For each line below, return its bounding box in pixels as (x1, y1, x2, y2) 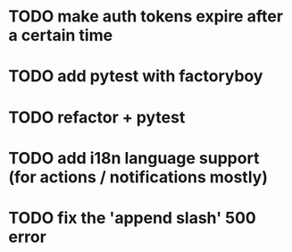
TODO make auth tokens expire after (8, 6, 283, 27)
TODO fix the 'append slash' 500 (8, 207, 256, 228)
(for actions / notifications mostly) (8, 167, 269, 187)
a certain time (8, 25, 113, 46)
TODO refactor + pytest (8, 107, 186, 127)
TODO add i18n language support (8, 147, 260, 168)
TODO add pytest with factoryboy (8, 66, 263, 87)
